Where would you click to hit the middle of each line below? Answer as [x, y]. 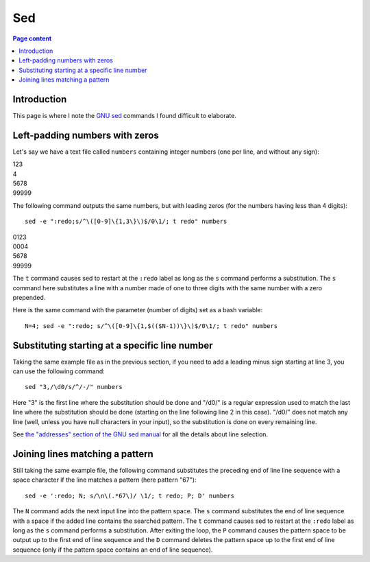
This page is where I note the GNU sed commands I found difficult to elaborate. [124, 116]
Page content [32, 38]
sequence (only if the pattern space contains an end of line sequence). [113, 550]
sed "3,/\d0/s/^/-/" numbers [74, 387]
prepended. [29, 297]
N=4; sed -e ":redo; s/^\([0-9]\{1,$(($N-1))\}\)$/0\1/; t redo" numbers [151, 326]
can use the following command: [59, 371]
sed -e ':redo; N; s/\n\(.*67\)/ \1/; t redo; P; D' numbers [129, 495]
